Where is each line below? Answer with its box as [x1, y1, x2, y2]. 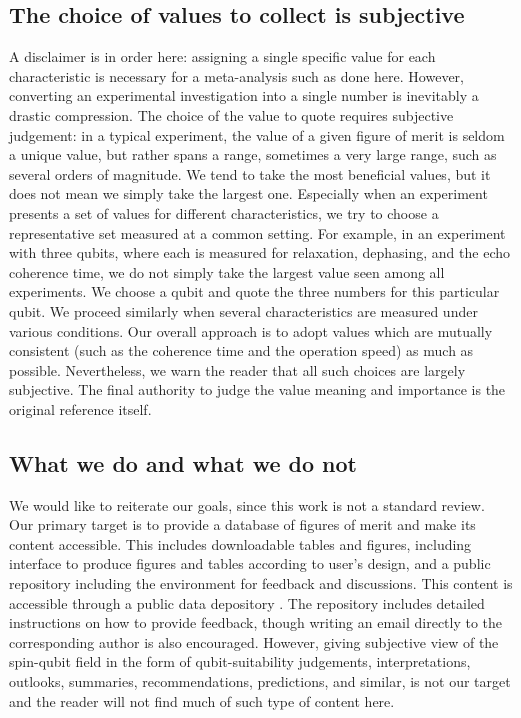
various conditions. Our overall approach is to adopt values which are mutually [9, 320, 493, 341]
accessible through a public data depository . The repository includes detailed [9, 592, 485, 613]
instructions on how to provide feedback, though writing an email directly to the [9, 612, 503, 633]
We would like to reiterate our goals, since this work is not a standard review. [9, 494, 485, 515]
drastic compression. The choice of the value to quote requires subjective [9, 104, 454, 125]
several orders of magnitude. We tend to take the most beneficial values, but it [9, 163, 491, 184]
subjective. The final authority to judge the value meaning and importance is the [9, 379, 506, 400]
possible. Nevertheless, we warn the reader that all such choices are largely [9, 359, 466, 380]
